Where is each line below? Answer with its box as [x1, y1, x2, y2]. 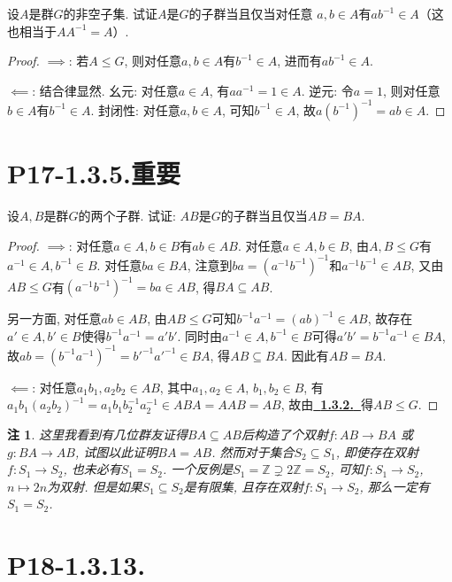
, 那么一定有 [359, 477, 430, 495]
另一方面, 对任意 [7, 309, 102, 328]
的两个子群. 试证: [78, 206, 176, 224]
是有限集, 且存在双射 [183, 477, 304, 495]
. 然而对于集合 [211, 442, 295, 461]
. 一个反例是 [162, 460, 234, 478]
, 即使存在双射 [335, 442, 419, 461]
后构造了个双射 [241, 425, 328, 444]
